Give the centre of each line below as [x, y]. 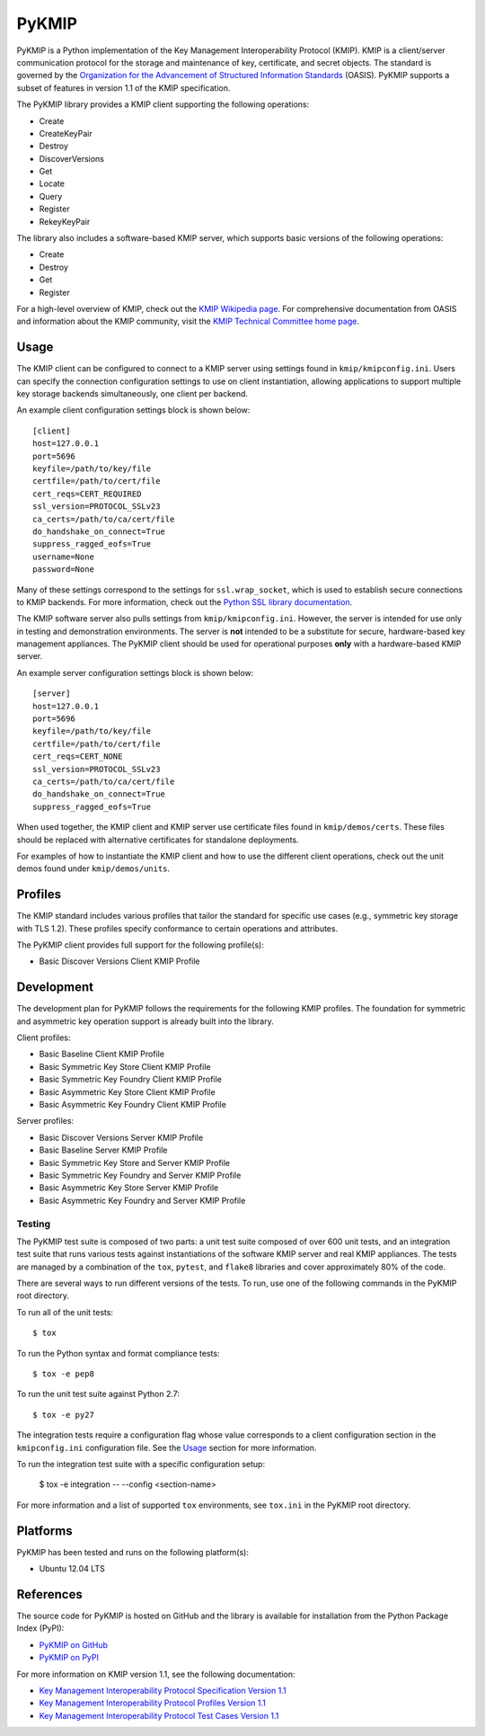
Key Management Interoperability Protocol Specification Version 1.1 [163, 1690]
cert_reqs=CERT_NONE [78, 757]
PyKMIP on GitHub [73, 1644]
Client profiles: [44, 1037]
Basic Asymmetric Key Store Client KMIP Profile [127, 1091]
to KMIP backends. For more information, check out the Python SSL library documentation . [185, 601]
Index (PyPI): [40, 1628]
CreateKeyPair [66, 133]
